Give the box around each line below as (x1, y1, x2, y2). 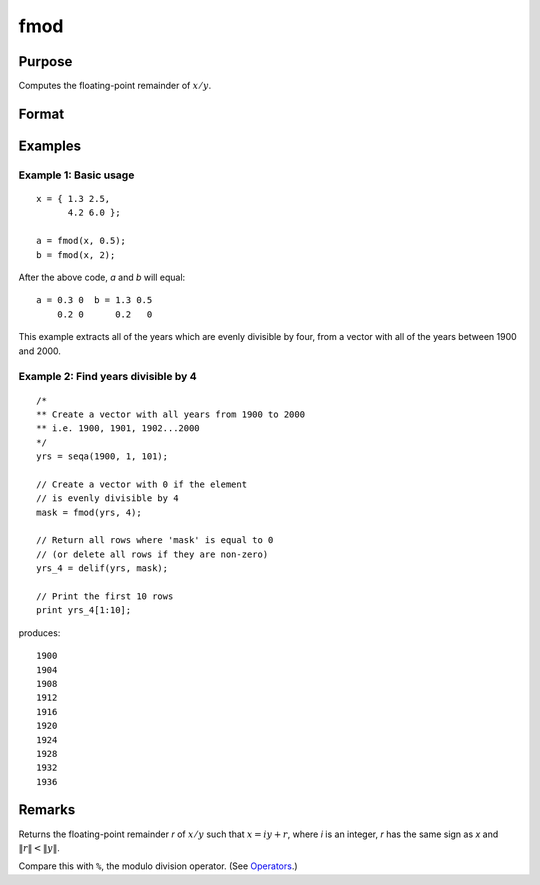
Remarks (18, 801, 76, 819)
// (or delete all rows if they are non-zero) (36, 548, 269, 560)
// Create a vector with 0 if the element (36, 478, 248, 490)
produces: (18, 626, 61, 639)
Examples (18, 137, 82, 154)
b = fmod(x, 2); (36, 249, 116, 260)
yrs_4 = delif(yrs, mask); (36, 563, 169, 574)
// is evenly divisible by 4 (36, 493, 179, 504)
